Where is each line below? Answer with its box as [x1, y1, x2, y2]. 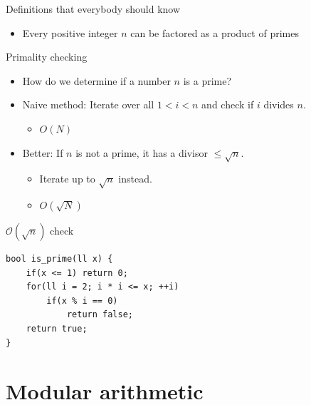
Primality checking [6, 49, 88, 64]
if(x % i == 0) [46, 295, 118, 306]
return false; [66, 309, 133, 320]
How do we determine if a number [22, 73, 171, 88]
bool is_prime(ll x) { [6, 254, 113, 265]
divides [263, 97, 294, 112]
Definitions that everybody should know [6, 1, 181, 16]
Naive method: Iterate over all [22, 97, 154, 112]
